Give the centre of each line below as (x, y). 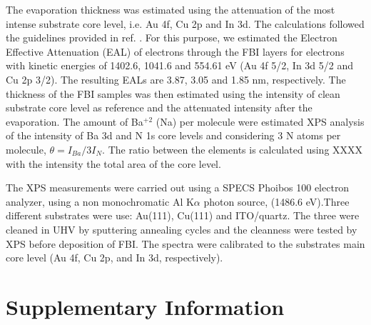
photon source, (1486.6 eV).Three (276, 201)
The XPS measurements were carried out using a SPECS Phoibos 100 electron (178, 187)
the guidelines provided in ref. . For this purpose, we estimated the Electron (172, 37)
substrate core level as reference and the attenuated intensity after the (159, 107)
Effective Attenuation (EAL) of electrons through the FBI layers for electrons (175, 51)
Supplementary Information (145, 306)
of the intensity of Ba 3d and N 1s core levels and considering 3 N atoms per (173, 135)
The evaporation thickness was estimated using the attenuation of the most (171, 9)
